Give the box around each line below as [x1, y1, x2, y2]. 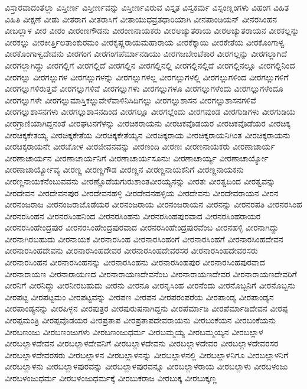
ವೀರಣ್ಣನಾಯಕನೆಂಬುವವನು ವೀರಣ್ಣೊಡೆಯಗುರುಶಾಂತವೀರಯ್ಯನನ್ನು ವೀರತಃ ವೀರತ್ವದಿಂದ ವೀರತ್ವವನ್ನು [5, 174, 276, 187]
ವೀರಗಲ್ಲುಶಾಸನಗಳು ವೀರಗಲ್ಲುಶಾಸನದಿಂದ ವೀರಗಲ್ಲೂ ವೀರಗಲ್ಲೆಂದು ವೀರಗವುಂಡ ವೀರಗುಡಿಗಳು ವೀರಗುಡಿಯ [5, 105, 296, 118]
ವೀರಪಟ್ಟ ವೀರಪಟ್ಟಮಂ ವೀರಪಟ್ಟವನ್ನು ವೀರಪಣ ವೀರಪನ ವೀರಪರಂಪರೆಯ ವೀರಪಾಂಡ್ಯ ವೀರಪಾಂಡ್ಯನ [5, 290, 274, 303]
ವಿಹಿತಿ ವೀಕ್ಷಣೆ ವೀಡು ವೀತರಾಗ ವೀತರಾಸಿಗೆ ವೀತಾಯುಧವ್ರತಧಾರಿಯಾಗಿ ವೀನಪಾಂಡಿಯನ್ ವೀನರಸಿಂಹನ [5, 12, 277, 25]
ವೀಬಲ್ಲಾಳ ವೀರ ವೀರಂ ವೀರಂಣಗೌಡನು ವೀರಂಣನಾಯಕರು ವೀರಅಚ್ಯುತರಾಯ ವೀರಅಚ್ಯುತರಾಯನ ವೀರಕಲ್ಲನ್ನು [5, 24, 299, 37]
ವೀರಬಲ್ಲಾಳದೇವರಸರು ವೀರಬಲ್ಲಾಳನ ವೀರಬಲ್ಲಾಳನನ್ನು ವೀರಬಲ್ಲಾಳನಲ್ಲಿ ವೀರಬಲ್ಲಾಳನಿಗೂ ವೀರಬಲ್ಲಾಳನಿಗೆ [5, 348, 289, 361]
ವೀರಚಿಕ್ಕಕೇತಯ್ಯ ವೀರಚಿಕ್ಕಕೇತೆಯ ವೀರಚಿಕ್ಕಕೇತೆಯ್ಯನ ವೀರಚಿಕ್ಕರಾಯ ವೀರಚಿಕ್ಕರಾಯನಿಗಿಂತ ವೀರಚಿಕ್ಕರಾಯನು [5, 128, 290, 141]
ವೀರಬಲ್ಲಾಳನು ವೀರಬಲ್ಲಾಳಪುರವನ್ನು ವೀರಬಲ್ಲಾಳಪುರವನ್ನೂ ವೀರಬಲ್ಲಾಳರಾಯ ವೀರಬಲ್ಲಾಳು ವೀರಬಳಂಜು [5, 360, 288, 372]
